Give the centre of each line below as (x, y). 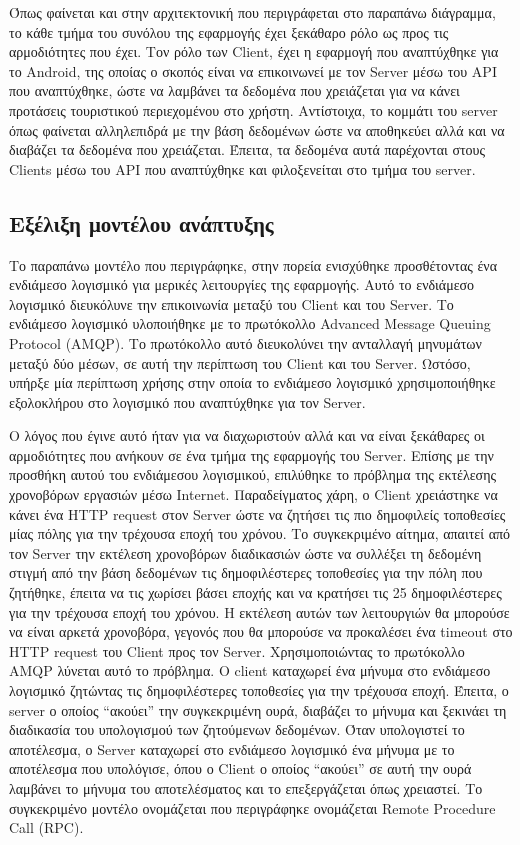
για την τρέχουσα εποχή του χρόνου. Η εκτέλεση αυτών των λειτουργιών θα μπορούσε (259, 611)
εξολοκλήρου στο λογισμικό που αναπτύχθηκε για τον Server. (187, 401)
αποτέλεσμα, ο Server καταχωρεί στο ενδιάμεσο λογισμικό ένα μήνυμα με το (232, 748)
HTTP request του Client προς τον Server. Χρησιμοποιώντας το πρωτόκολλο (237, 650)
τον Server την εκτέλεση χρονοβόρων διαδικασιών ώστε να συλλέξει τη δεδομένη (245, 552)
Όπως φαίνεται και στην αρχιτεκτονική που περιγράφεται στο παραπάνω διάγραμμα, (252, 12)
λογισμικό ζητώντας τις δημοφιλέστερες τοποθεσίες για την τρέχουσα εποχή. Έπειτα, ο (259, 690)
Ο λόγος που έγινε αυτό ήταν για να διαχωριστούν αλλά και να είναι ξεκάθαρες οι (247, 435)
